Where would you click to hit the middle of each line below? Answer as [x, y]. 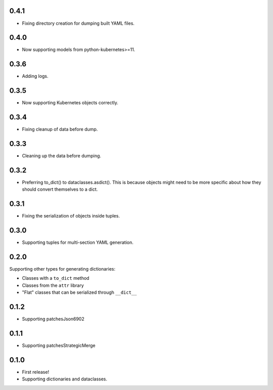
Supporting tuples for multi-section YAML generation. [78, 242]
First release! [36, 372]
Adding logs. [35, 76]
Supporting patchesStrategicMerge [59, 345]
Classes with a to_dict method [56, 278]
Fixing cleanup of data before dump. [60, 129]
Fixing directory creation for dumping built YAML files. [78, 23]
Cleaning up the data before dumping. [61, 156]
